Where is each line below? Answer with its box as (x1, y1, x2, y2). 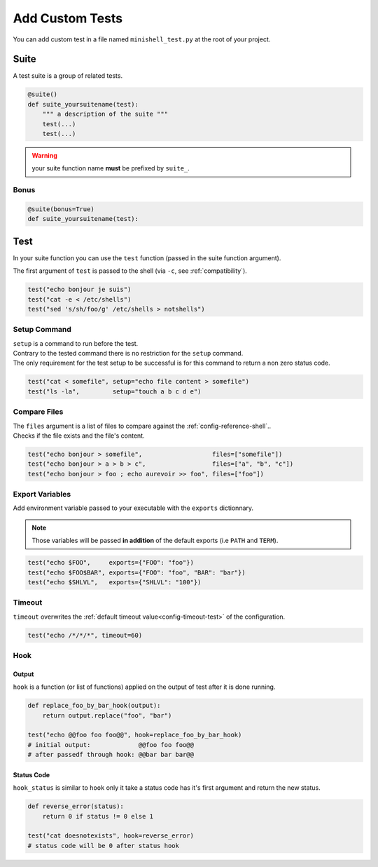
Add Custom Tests (13, 11, 122, 26)
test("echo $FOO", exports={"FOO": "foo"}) (27, 558, 194, 567)
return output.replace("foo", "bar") (42, 711, 172, 719)
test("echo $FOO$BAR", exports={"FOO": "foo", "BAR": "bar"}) (27, 568, 246, 577)
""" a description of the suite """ (42, 110, 168, 119)
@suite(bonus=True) (27, 205, 94, 213)
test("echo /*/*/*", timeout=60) (27, 631, 143, 639)
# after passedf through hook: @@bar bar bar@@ (27, 751, 194, 759)
